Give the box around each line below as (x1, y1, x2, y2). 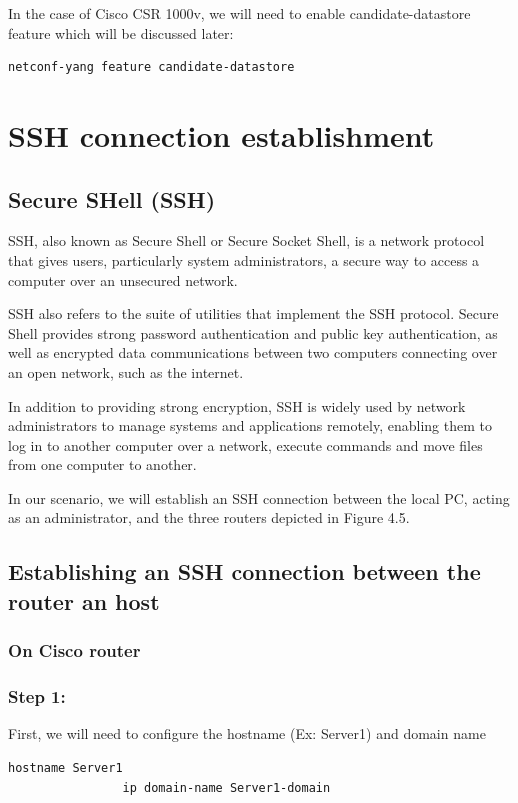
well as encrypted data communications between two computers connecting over (8, 342, 498, 363)
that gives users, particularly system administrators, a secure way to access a (8, 249, 480, 270)
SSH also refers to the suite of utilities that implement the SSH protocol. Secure (8, 303, 499, 324)
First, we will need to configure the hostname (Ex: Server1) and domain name (8, 723, 486, 744)
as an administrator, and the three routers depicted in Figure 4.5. (8, 507, 410, 528)
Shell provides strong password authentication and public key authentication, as (8, 322, 498, 343)
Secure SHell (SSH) (8, 183, 216, 214)
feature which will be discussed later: (8, 22, 234, 43)
